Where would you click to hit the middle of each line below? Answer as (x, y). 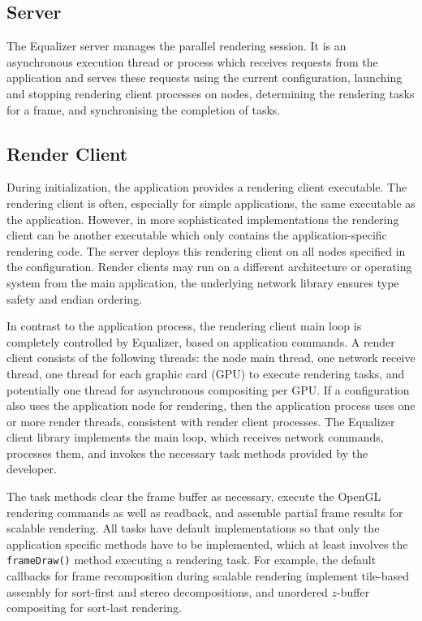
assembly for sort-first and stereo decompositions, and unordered (167, 591)
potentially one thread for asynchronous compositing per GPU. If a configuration (208, 389)
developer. (32, 469)
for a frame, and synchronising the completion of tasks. (144, 109)
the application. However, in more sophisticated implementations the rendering (203, 219)
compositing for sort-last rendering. (94, 608)
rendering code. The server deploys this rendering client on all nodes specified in (206, 250)
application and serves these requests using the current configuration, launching (205, 78)
